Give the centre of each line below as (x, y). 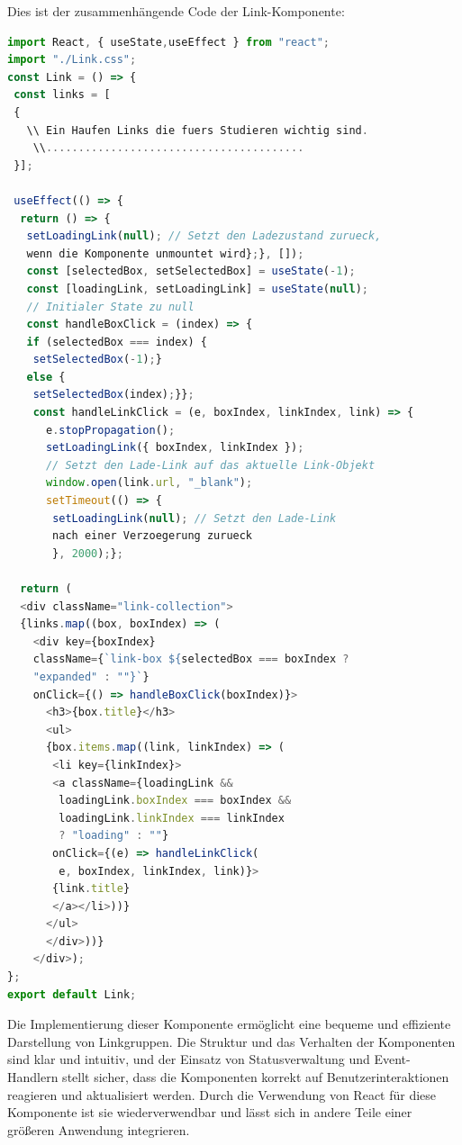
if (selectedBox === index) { (117, 342)
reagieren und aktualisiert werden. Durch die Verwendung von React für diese (222, 1094)
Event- (392, 1059)
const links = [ (62, 95)
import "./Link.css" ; (72, 60)
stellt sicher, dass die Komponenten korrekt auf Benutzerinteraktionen (256, 1077)
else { (46, 377)
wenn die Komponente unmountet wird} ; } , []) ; (165, 253)
